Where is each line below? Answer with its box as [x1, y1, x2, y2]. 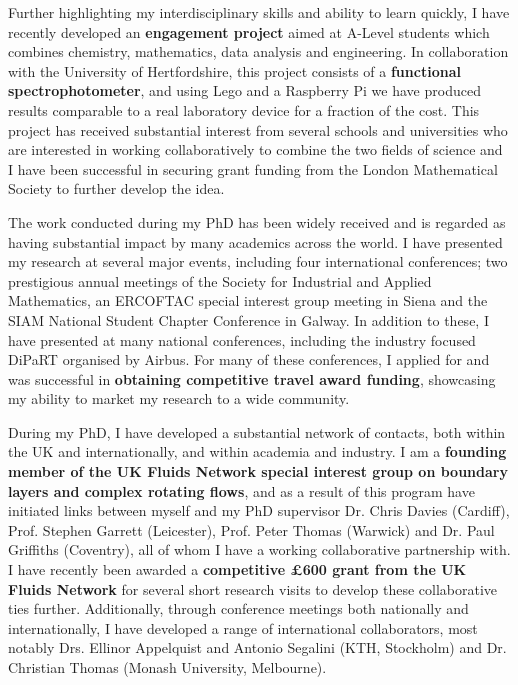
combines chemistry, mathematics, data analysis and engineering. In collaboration [8, 41, 509, 62]
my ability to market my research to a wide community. [8, 388, 350, 409]
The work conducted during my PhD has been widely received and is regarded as [8, 211, 506, 232]
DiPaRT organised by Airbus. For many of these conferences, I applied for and [8, 349, 490, 370]
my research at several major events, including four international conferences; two [8, 251, 508, 272]
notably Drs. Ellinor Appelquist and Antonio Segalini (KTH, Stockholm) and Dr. [8, 637, 507, 658]
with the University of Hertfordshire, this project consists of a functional [8, 60, 461, 81]
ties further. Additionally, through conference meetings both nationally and [8, 598, 469, 619]
